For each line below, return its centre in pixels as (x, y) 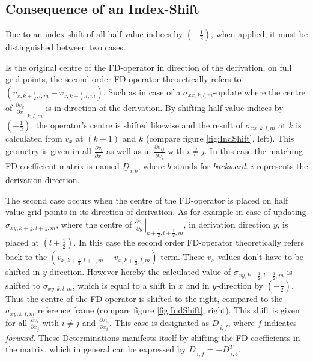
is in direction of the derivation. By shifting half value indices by (165, 107)
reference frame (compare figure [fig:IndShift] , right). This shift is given (169, 310)
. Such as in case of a (142, 92)
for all (17, 322)
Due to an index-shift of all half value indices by (94, 34)
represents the (282, 166)
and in (198, 285)
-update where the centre (259, 92)
